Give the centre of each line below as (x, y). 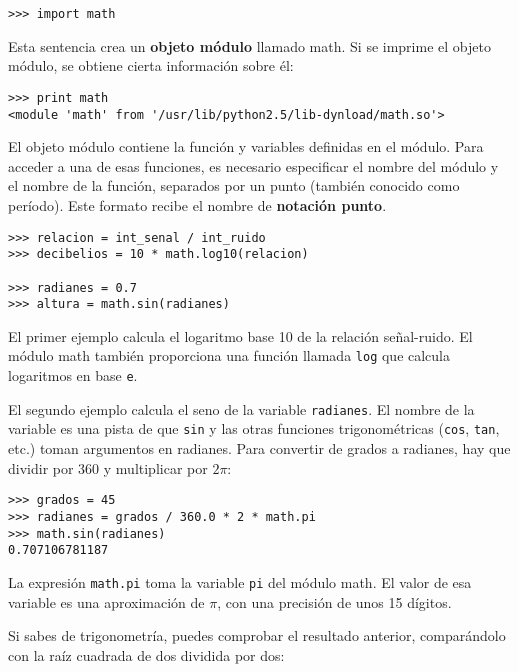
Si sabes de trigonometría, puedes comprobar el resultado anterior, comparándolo (257, 635)
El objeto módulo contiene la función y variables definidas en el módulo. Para (246, 146)
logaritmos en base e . (73, 375)
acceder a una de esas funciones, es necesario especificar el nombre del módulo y (253, 165)
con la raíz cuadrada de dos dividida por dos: (146, 654)
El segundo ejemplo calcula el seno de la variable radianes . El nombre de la (241, 408)
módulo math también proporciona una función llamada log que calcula (229, 355)
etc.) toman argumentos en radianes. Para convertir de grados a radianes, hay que (259, 448)
